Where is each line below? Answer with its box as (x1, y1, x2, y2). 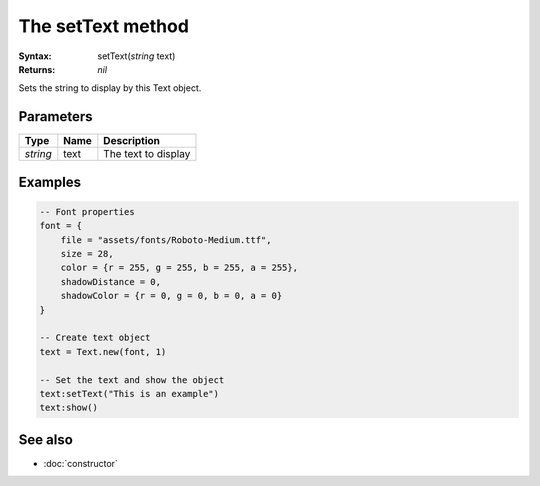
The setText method (18, 15, 190, 37)
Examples (18, 173, 82, 190)
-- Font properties (39, 206, 135, 217)
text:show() (39, 402, 99, 414)
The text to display (103, 147, 191, 161)
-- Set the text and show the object (39, 374, 225, 385)
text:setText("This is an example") (39, 388, 220, 399)
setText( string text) (97, 50, 176, 62)
